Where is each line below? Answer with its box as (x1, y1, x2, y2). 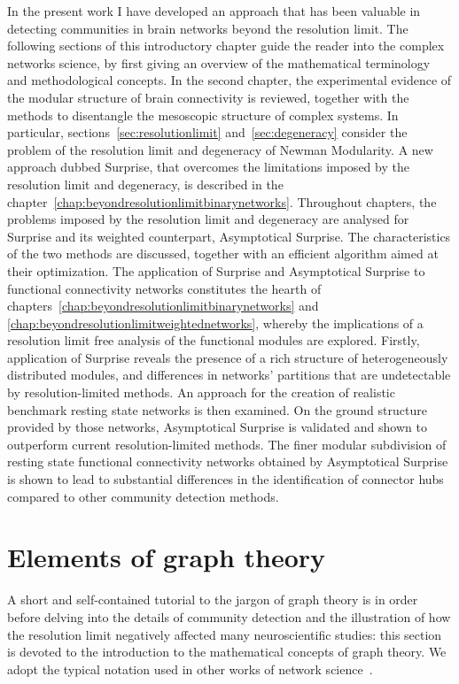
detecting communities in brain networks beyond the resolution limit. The (7, 19, 408, 37)
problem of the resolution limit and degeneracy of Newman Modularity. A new (7, 140, 433, 158)
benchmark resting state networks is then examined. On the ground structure (7, 400, 427, 419)
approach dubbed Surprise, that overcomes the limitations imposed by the (7, 158, 409, 176)
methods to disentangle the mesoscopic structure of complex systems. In (7, 105, 399, 124)
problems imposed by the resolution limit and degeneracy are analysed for (7, 210, 409, 228)
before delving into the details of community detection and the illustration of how (7, 607, 451, 626)
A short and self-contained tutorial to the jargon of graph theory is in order (7, 590, 418, 609)
